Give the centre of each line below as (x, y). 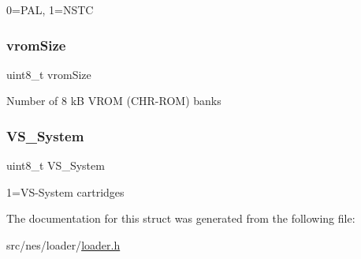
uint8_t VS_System (56, 165)
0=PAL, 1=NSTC (50, 9)
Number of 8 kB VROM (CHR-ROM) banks (114, 101)
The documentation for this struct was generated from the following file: (181, 218)
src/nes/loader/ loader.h (63, 245)
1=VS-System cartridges (65, 191)
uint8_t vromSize (49, 74)
